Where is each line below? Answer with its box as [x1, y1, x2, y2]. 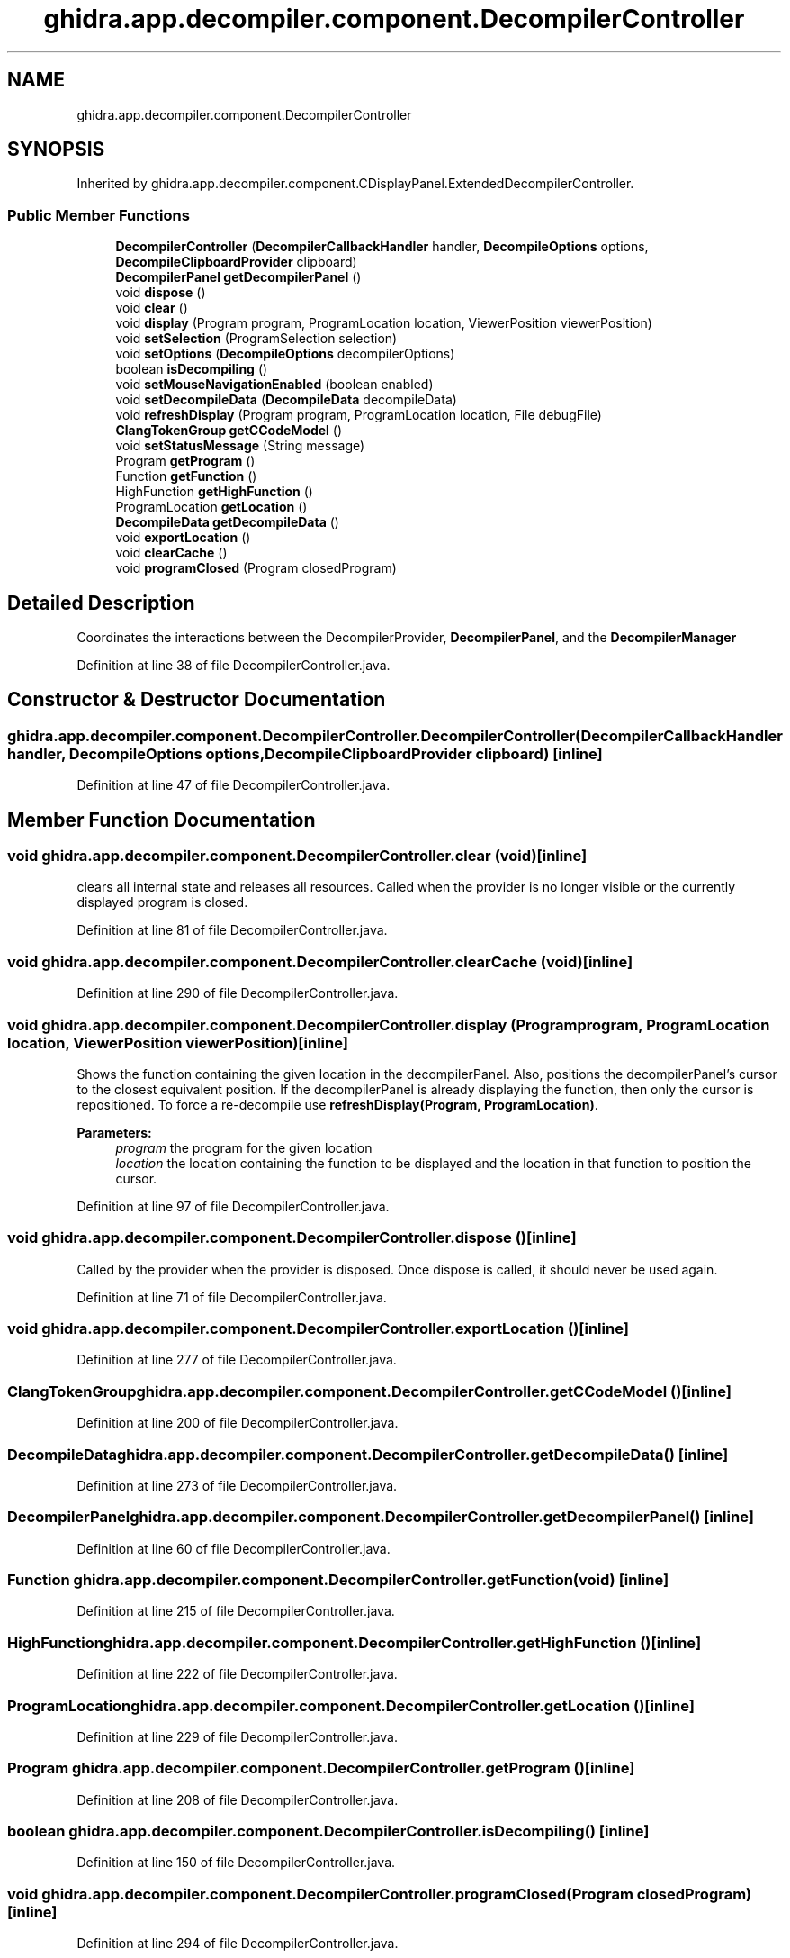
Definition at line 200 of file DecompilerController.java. [76, 1415, 399, 1431]
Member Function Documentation [7, 808, 316, 831]
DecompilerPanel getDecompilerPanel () [115, 269, 362, 286]
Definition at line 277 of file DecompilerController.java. [76, 1352, 397, 1368]
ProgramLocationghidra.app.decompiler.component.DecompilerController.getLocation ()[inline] [7, 1696, 695, 1715]
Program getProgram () [115, 453, 256, 469]
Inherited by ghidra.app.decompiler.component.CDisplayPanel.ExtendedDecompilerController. [76, 176, 634, 192]
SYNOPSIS [7, 138, 105, 161]
